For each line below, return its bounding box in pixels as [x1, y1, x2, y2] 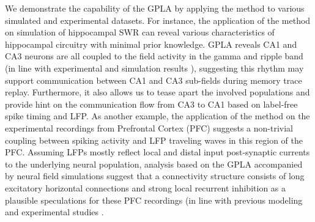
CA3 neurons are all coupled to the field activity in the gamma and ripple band [5, 50, 303, 62]
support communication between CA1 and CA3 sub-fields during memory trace [5, 73, 302, 86]
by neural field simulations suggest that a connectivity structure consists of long [5, 169, 305, 182]
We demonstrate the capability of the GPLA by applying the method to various [5, 2, 305, 14]
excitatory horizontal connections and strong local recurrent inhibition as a [5, 181, 286, 194]
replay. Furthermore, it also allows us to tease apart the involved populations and [5, 86, 310, 98]
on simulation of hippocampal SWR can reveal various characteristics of [5, 26, 275, 39]
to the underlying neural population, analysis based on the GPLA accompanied [5, 157, 303, 170]
